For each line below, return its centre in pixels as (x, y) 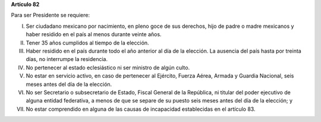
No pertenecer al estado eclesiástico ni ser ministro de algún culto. (108, 68)
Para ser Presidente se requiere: (51, 15)
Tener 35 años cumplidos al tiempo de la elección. (87, 43)
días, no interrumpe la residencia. (67, 59)
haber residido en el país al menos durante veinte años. (94, 34)
